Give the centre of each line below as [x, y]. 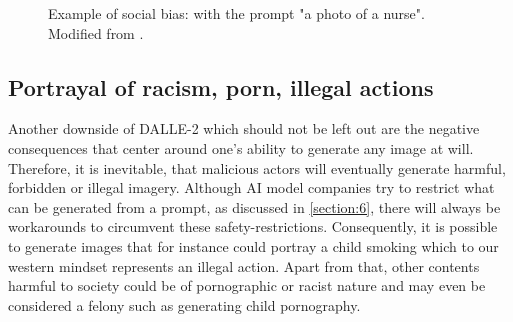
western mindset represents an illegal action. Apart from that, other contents [244, 265]
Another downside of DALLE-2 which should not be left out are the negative [244, 128]
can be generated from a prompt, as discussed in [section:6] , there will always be [254, 206]
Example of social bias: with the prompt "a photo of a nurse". [236, 13]
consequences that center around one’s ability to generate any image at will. [241, 147]
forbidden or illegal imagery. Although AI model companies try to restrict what [251, 187]
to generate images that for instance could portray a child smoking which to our [253, 245]
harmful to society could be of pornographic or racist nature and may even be [247, 285]
